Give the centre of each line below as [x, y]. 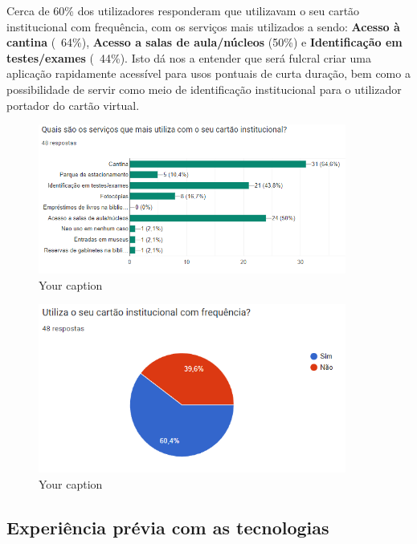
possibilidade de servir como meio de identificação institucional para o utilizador [204, 89]
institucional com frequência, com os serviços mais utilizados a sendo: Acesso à [203, 26]
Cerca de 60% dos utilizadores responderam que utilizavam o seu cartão [183, 10]
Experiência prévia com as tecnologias [168, 527]
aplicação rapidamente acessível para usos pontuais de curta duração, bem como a [208, 73]
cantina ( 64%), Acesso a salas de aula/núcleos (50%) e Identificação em [204, 42]
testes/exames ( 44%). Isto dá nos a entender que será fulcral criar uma [189, 57]
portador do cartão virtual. [73, 105]
